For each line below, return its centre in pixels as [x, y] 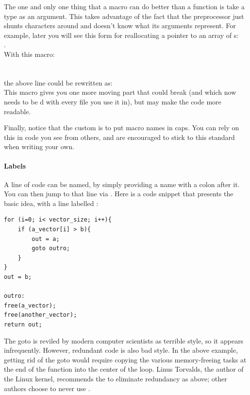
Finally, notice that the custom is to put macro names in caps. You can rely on [122, 128]
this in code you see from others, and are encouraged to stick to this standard [119, 137]
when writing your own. [39, 146]
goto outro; [51, 249]
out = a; [46, 239]
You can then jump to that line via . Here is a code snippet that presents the [119, 194]
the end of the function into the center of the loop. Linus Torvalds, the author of [124, 369]
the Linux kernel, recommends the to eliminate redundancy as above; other [116, 378]
